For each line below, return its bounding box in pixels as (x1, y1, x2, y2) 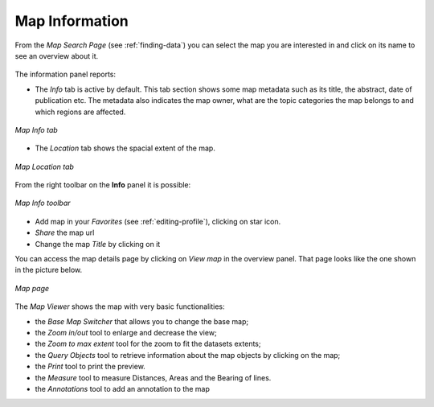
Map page (14, 283, 50, 293)
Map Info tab (14, 125, 58, 134)
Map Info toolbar (14, 198, 72, 208)
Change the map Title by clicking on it (35, 239, 161, 249)
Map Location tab (14, 162, 74, 171)
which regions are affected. (35, 107, 126, 117)
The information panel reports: (14, 69, 117, 80)
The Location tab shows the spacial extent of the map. (35, 143, 216, 153)
